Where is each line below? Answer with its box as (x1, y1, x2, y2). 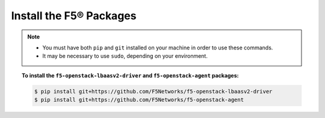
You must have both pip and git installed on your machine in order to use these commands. (42, 44, 273, 51)
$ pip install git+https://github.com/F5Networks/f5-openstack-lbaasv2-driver (34, 88, 273, 95)
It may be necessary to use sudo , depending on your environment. (42, 52, 208, 60)
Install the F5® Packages (11, 9, 137, 22)
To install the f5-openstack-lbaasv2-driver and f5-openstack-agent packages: (22, 72, 239, 79)
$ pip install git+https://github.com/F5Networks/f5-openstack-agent (34, 96, 244, 104)
